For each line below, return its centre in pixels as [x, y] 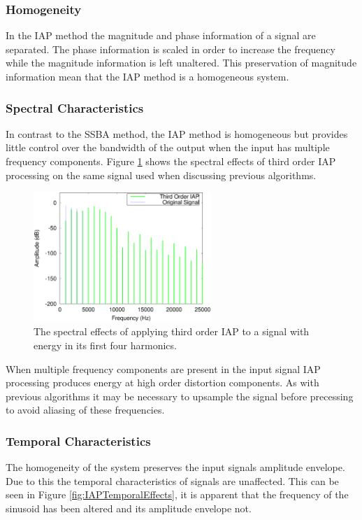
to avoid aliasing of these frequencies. [85, 410]
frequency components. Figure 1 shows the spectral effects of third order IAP [171, 161]
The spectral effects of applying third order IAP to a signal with [172, 331]
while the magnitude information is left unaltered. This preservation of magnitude [181, 63]
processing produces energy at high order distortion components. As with [162, 382]
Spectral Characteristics [75, 107]
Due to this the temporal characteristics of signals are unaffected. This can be [172, 480]
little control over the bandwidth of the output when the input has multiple [168, 147]
